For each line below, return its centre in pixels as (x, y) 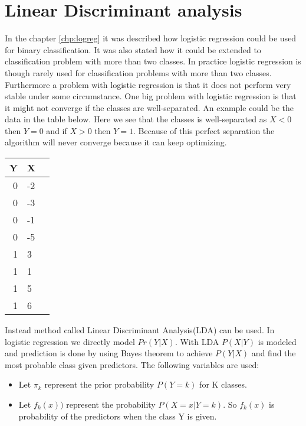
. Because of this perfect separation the (204, 130)
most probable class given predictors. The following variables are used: (132, 364)
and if (57, 130)
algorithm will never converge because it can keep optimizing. (116, 142)
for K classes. (223, 384)
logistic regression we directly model (70, 341)
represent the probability (111, 404)
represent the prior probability (99, 384)
